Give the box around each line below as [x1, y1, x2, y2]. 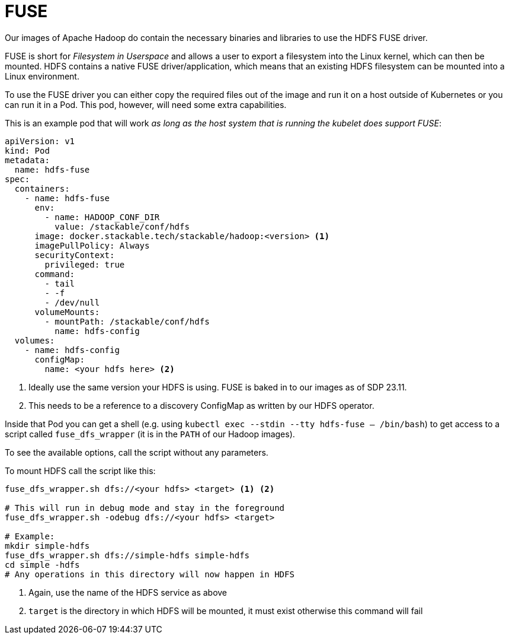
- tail [44, 278, 75, 288]
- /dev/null [44, 297, 100, 307]
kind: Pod [5, 145, 50, 155]
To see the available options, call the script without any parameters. [5, 447, 268, 457]
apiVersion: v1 [5, 136, 75, 146]
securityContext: [34, 250, 115, 260]
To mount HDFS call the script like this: [5, 465, 156, 476]
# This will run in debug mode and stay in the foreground [5, 503, 285, 513]
